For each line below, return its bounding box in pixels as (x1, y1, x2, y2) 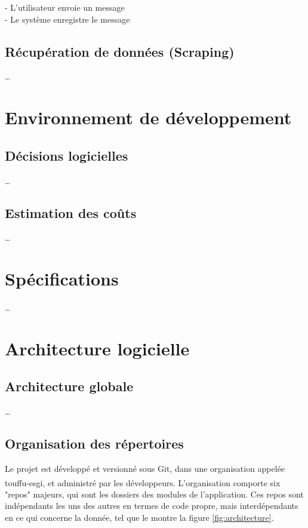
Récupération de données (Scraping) (5, 42, 235, 60)
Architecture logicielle (5, 336, 190, 360)
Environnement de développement (5, 105, 292, 130)
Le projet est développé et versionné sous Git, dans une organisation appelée (5, 462, 285, 475)
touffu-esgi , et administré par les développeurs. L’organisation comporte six (5, 476, 281, 489)
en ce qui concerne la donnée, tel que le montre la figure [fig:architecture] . (5, 511, 274, 524)
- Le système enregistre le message (5, 13, 130, 25)
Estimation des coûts (5, 203, 137, 222)
